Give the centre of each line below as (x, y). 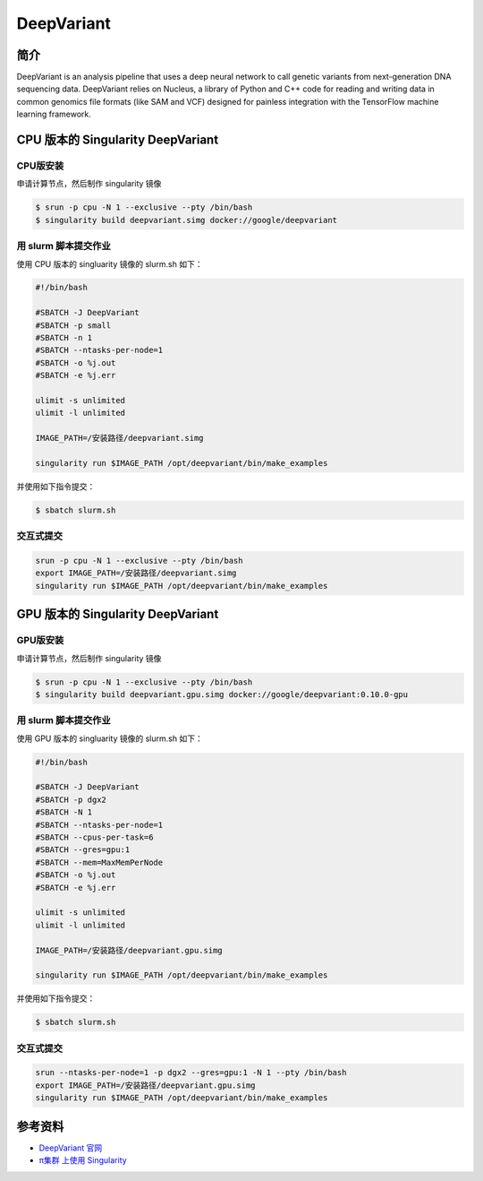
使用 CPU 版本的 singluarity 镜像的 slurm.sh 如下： (110, 263)
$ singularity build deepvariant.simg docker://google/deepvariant (186, 220)
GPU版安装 (40, 641)
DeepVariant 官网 (71, 1148)
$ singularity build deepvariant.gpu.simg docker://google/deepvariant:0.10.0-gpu (222, 694)
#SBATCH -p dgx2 (71, 799)
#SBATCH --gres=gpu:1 (83, 850)
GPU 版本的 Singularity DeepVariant (118, 614)
